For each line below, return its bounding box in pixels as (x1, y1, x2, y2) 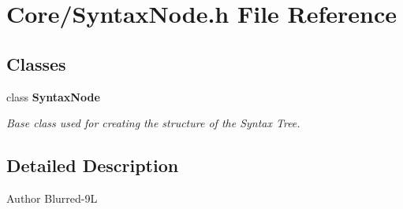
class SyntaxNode (6, 88, 100, 104)
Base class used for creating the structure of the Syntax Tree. (6, 115, 300, 131)
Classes (6, 51, 66, 75)
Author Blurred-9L (6, 189, 98, 206)
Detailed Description (6, 153, 179, 178)
